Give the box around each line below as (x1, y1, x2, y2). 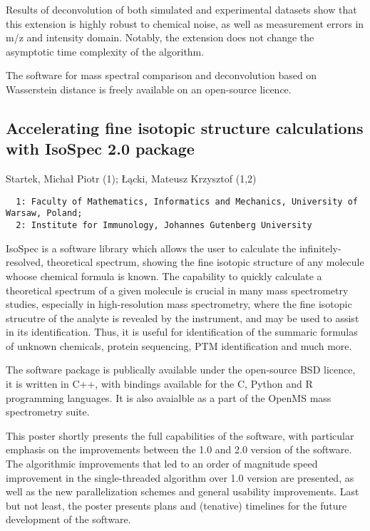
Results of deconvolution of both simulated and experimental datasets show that (6, 2, 357, 16)
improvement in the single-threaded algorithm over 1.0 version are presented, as (6, 470, 354, 485)
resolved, (6, 254, 44, 269)
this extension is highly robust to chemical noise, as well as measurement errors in (6, 16, 364, 31)
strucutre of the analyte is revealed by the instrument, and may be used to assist (6, 310, 359, 325)
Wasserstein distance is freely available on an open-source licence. (6, 81, 292, 96)
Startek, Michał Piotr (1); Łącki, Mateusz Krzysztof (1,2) (6, 171, 257, 186)
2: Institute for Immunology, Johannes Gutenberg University (16, 220, 312, 231)
